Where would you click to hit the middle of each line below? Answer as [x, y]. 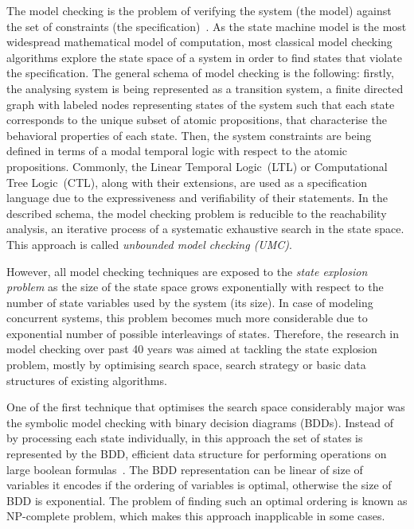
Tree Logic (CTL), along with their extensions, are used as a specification [187, 182]
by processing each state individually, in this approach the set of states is [185, 438]
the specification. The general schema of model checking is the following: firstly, [200, 73]
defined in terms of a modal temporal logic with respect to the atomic [177, 151]
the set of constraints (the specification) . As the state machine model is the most [207, 26]
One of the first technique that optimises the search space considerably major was [206, 407]
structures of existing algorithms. [87, 380]
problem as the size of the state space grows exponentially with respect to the [195, 287]
